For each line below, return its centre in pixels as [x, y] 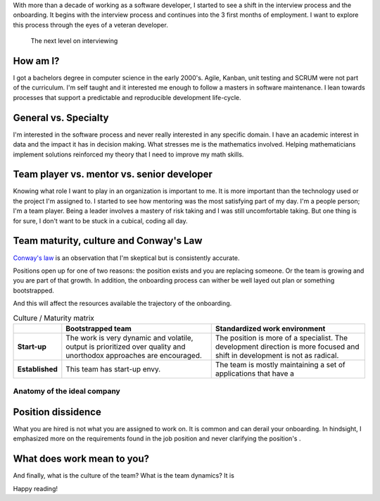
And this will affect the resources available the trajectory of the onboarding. [122, 304]
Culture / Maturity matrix [54, 318]
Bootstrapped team [99, 328]
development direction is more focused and [287, 347]
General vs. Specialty [61, 117]
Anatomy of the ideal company [67, 391]
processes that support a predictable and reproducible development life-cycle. [127, 97]
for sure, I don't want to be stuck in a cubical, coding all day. [100, 221]
